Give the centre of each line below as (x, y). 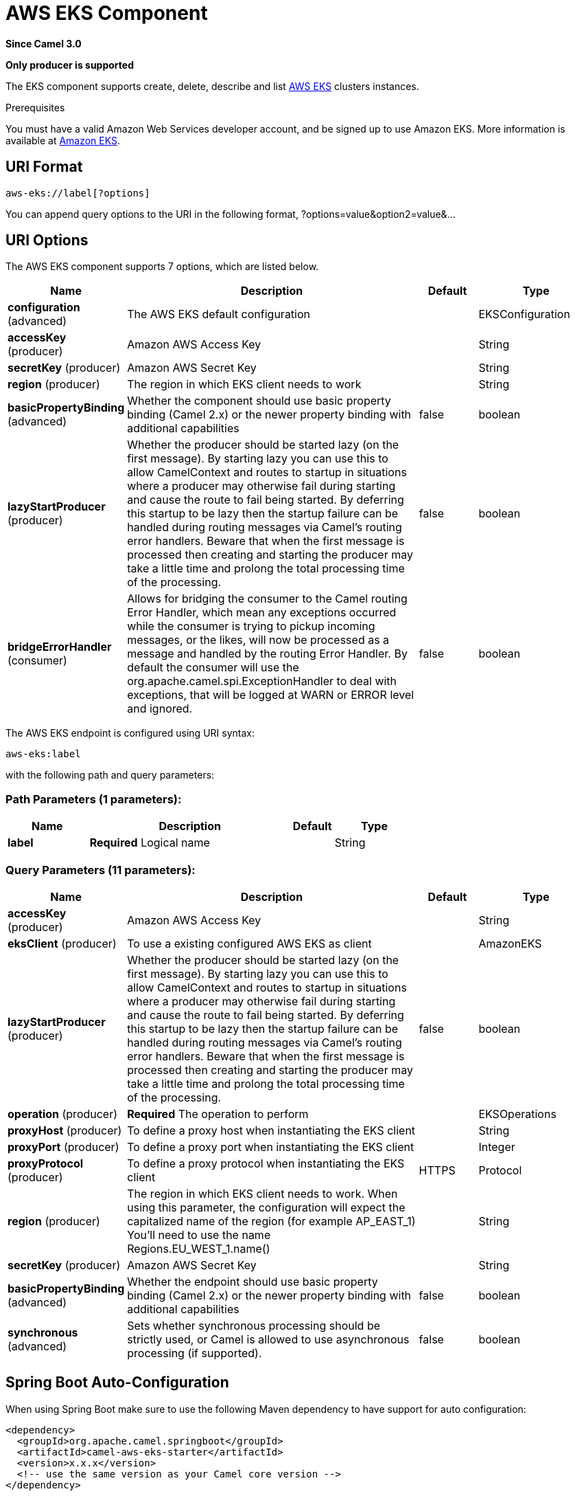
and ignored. (160, 709)
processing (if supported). (195, 1353)
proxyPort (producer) (63, 1147)
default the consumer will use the (213, 668)
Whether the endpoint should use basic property (253, 1281)
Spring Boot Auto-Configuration (117, 1383)
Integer (497, 1147)
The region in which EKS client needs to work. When (262, 1193)
